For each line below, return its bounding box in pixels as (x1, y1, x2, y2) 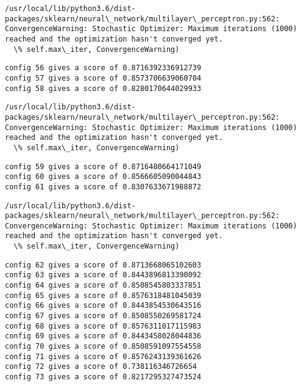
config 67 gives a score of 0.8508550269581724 (5, 311, 202, 321)
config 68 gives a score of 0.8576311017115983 (5, 321, 202, 330)
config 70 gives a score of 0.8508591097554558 (5, 342, 202, 351)
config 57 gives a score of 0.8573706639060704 (5, 73, 202, 82)
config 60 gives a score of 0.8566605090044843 (5, 172, 202, 181)
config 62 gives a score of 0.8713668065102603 (5, 260, 202, 269)
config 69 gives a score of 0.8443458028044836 (5, 332, 202, 341)
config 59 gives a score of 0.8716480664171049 (5, 162, 202, 171)
